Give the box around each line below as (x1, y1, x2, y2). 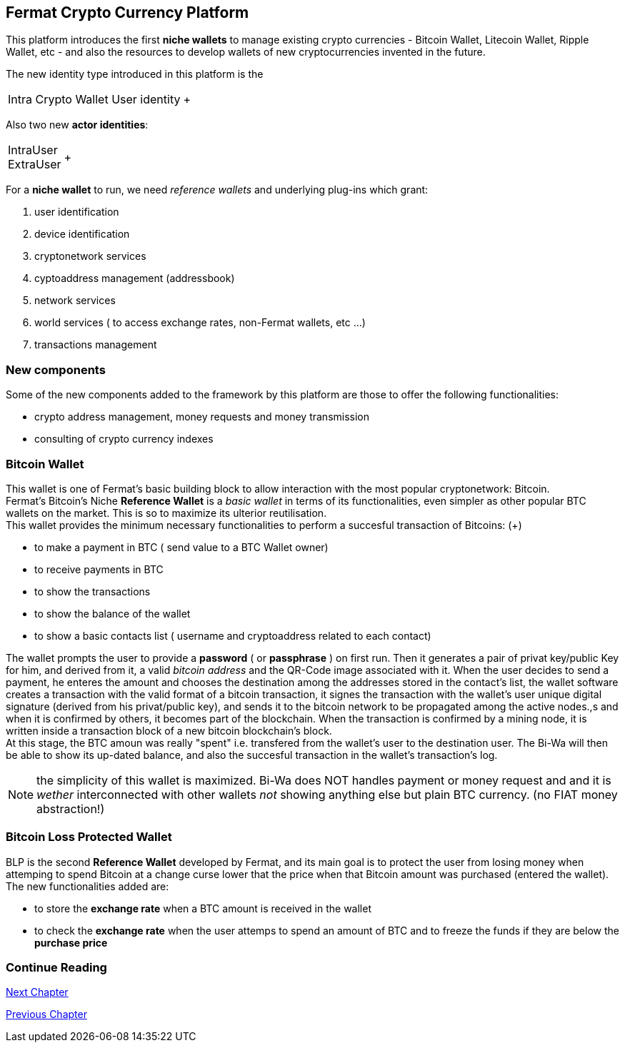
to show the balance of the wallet (34, 607, 191, 620)
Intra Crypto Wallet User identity (8, 92, 181, 107)
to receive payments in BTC (34, 563, 164, 575)
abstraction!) (36, 801, 105, 816)
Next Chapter (6, 986, 69, 999)
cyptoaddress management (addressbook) (34, 272, 235, 285)
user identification (34, 206, 119, 218)
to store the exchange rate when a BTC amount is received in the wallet (34, 902, 371, 915)
